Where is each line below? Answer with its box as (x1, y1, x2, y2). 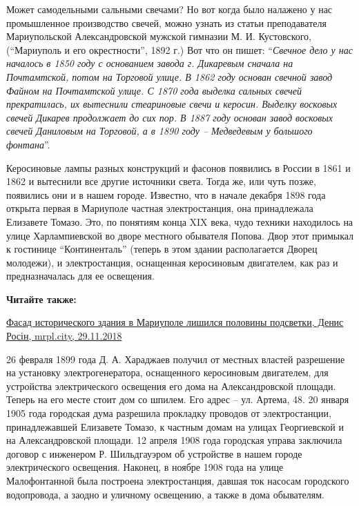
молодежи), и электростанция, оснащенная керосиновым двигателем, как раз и (6, 255, 338, 269)
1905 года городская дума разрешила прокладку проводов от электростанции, (6, 406, 331, 420)
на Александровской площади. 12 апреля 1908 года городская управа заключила (6, 433, 342, 447)
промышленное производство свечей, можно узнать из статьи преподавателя (6, 15, 327, 30)
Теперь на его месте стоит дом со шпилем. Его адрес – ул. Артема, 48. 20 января (6, 392, 349, 407)
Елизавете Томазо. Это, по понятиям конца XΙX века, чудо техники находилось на (6, 214, 353, 228)
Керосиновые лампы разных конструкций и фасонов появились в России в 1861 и (6, 160, 351, 175)
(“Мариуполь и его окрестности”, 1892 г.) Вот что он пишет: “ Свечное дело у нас (6, 42, 353, 57)
